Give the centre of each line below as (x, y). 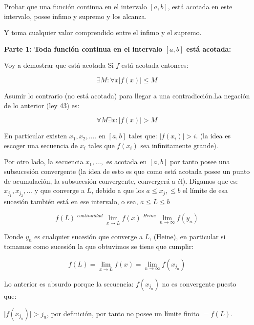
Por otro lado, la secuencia (44, 162)
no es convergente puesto (199, 283)
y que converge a (59, 190)
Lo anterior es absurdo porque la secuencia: (69, 283)
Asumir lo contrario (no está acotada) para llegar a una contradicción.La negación (127, 95)
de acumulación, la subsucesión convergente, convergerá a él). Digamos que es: (121, 181)
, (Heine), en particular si (188, 236)
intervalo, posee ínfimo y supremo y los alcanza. (75, 16)
